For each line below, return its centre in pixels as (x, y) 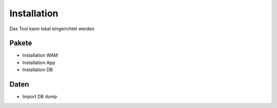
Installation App (39, 62)
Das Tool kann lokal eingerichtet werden (52, 29)
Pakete (21, 43)
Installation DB (38, 70)
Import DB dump (40, 97)
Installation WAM (40, 55)
